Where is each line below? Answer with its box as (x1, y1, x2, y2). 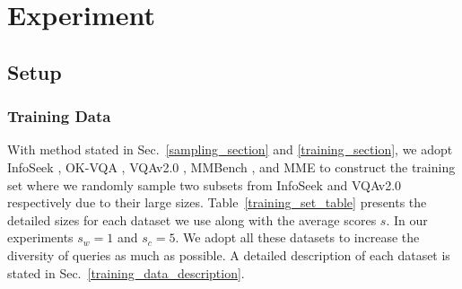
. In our (386, 210, 428, 229)
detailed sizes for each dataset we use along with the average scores (7, 210, 377, 229)
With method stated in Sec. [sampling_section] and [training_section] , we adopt (7, 140, 453, 159)
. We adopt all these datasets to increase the (175, 228, 420, 247)
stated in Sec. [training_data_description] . (7, 263, 245, 282)
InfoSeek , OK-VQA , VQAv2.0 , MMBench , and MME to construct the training (7, 157, 456, 176)
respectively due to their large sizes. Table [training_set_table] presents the (7, 193, 427, 212)
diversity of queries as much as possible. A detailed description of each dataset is (7, 245, 450, 264)
